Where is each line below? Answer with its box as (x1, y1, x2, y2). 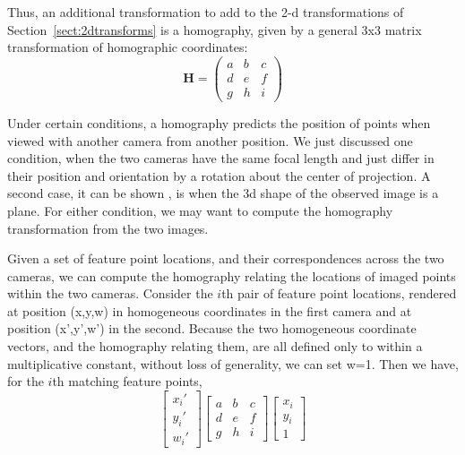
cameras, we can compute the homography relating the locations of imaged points (7, 266, 456, 285)
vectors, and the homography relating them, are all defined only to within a (7, 337, 423, 356)
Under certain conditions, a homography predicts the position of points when (7, 113, 431, 132)
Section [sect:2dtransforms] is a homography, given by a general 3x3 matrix (7, 20, 422, 39)
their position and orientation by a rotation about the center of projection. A (7, 166, 431, 185)
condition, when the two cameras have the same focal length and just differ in (7, 149, 435, 167)
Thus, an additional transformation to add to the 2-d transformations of (7, 3, 404, 21)
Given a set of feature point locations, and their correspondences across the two (7, 249, 444, 268)
